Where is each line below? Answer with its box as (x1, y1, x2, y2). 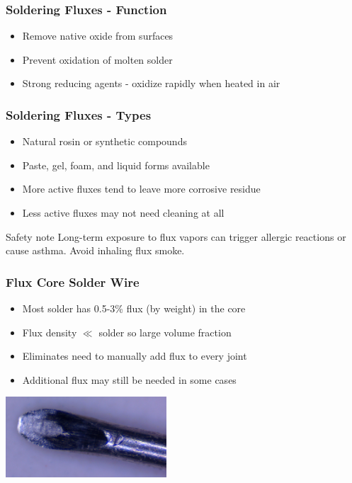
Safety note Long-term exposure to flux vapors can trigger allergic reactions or (6, 229, 346, 244)
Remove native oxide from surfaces (22, 28, 174, 43)
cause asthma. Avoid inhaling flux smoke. (6, 243, 185, 258)
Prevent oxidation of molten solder (22, 52, 173, 67)
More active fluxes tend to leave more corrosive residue (22, 181, 261, 196)
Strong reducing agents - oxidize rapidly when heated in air (22, 76, 280, 91)
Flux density (22, 324, 77, 339)
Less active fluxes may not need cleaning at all (22, 205, 225, 220)
